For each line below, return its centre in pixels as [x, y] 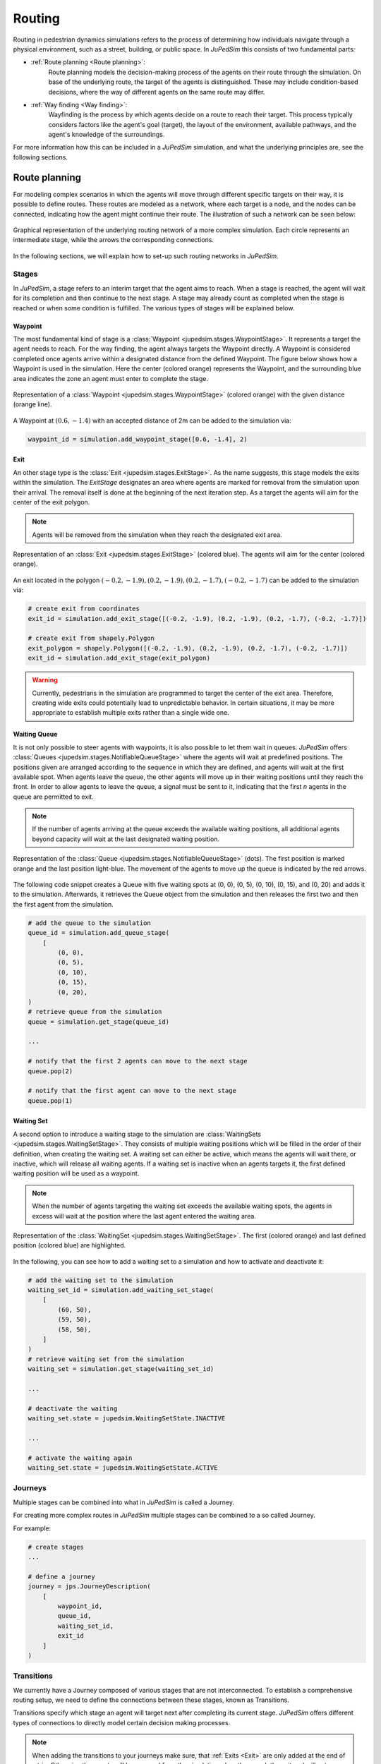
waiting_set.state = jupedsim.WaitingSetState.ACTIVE [123, 1468]
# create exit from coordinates [84, 609]
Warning [45, 680]
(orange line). [32, 404]
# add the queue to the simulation [89, 923]
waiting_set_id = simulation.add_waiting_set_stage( [121, 1290]
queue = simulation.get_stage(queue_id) [98, 1022]
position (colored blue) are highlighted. [69, 1245]
